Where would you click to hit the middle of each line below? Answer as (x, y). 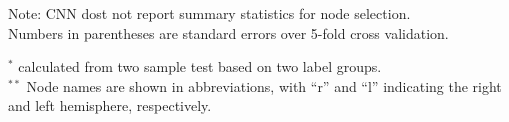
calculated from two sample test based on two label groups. (200, 66)
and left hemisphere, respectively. (110, 105)
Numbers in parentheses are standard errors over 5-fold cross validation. (228, 32)
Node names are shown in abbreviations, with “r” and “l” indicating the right (264, 85)
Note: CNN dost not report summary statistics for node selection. (209, 13)
